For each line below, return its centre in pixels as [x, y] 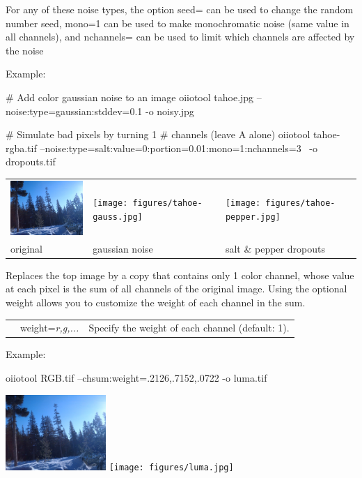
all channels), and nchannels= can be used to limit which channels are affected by [180, 37]
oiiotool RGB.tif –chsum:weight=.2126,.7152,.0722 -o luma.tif [136, 377]
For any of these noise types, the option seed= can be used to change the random [180, 9]
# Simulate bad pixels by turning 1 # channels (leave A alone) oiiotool [158, 134]
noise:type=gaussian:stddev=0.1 [74, 111]
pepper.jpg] [253, 217]
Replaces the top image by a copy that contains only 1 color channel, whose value [180, 275]
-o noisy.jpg [170, 111]
